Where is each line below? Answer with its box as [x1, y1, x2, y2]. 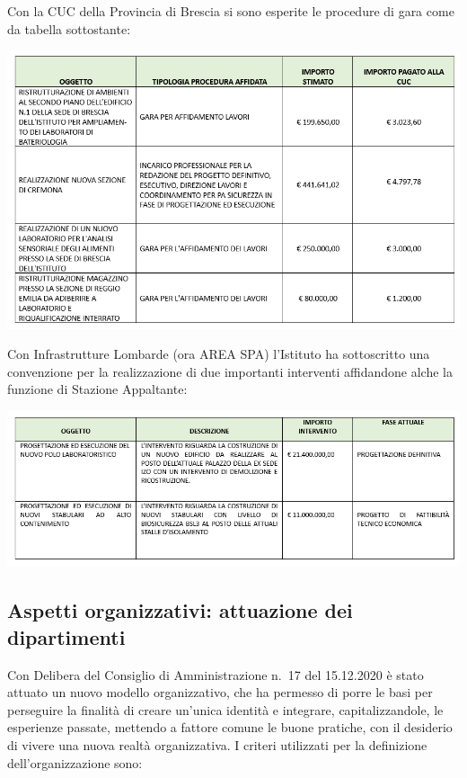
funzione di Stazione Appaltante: [7, 380, 188, 398]
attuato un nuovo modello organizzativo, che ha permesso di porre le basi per [7, 683, 433, 702]
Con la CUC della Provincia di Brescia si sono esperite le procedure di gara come [7, 2, 454, 20]
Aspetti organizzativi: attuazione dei [7, 596, 353, 624]
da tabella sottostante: [7, 19, 131, 38]
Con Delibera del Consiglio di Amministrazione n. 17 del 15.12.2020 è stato [7, 665, 424, 684]
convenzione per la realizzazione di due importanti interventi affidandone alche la [7, 362, 453, 380]
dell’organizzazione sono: [7, 753, 143, 772]
